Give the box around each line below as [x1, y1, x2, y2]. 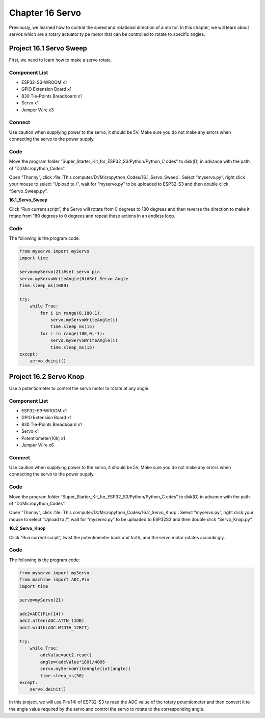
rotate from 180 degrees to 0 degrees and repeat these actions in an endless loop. [9, 213, 176, 219]
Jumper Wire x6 [21, 442, 54, 448]
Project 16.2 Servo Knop [9, 372, 84, 381]
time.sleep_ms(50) [40, 673, 84, 678]
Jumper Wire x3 [21, 107, 54, 113]
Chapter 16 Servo [9, 7, 81, 18]
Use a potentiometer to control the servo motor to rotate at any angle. [9, 385, 150, 391]
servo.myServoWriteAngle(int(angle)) [40, 666, 131, 671]
